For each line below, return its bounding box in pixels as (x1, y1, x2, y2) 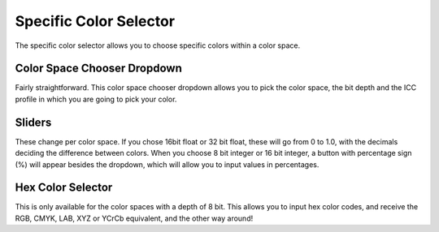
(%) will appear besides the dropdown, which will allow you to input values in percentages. (15, 159, 319, 170)
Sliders (15, 115, 52, 129)
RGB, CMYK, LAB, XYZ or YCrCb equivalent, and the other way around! (15, 213, 254, 223)
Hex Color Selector (15, 181, 113, 195)
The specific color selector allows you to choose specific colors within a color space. (15, 41, 301, 50)
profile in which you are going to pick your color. (15, 94, 177, 104)
